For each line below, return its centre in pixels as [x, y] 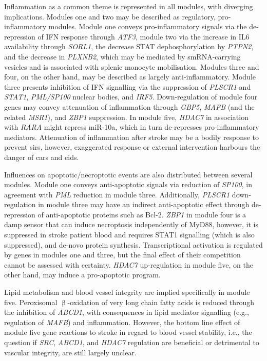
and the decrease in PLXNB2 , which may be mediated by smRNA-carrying [122, 56]
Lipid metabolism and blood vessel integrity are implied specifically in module [127, 292]
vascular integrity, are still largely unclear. [70, 352]
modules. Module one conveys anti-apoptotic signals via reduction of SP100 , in [128, 184]
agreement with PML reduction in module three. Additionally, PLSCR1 [117, 194]
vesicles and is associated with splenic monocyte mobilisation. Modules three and [132, 66]
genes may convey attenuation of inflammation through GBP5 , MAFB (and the [129, 106]
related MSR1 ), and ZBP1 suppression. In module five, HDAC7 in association [126, 117]
